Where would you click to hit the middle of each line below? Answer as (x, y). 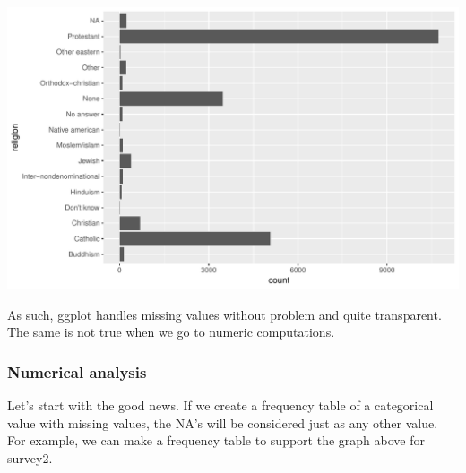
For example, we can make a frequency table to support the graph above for (216, 440)
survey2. (30, 457)
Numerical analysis (77, 371)
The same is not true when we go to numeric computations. (171, 332)
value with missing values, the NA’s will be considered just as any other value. (223, 422)
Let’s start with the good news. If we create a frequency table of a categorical (220, 405)
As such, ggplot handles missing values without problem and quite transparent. (224, 314)
